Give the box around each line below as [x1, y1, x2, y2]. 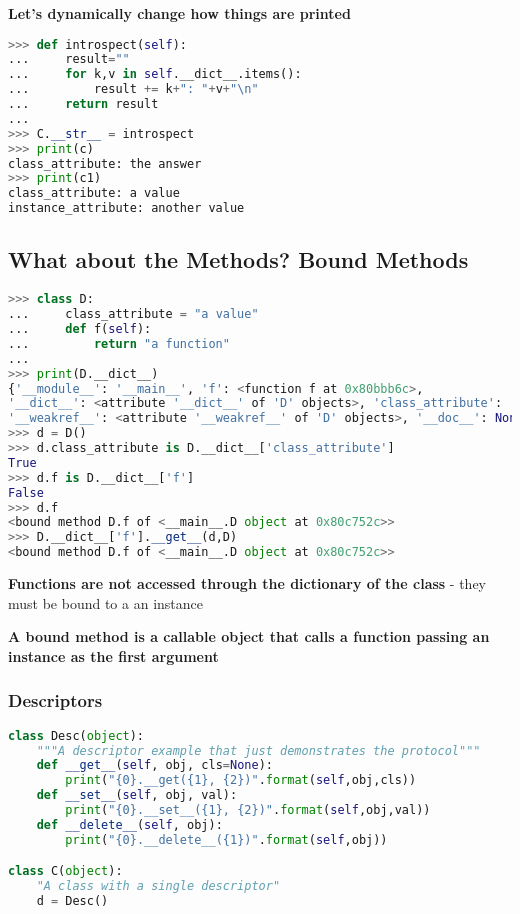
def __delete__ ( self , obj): [36, 817, 223, 832]
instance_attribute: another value [8, 201, 245, 216]
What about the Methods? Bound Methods [8, 244, 469, 275]
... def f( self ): [8, 322, 152, 337]
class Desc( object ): [8, 728, 145, 743]
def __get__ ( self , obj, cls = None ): [36, 758, 273, 773]
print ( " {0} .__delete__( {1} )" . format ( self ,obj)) [65, 832, 388, 847]
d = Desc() [36, 894, 109, 909]
